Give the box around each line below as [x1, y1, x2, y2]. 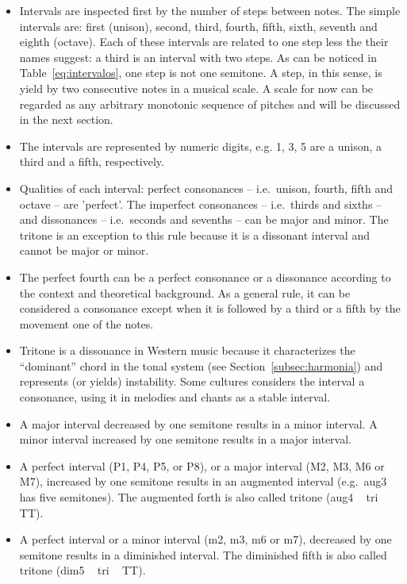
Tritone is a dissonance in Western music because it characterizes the [19, 342, 355, 359]
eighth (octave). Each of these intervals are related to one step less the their [19, 33, 389, 50]
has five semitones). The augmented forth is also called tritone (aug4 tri [19, 489, 378, 505]
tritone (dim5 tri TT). [19, 562, 146, 578]
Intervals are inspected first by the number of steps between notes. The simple [19, 2, 401, 18]
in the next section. [19, 111, 113, 128]
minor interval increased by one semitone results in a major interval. [19, 431, 351, 448]
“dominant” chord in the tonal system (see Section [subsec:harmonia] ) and [19, 357, 383, 374]
